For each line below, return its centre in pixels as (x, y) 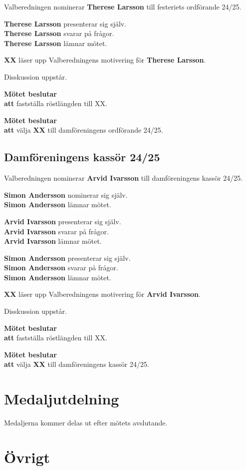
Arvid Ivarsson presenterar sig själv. (63, 221)
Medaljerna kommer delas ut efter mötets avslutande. (86, 423)
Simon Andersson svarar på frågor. (61, 268)
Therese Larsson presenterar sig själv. (65, 23)
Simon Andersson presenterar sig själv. (67, 258)
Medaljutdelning (62, 399)
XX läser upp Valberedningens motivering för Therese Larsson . (105, 60)
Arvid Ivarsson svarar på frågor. (56, 231)
